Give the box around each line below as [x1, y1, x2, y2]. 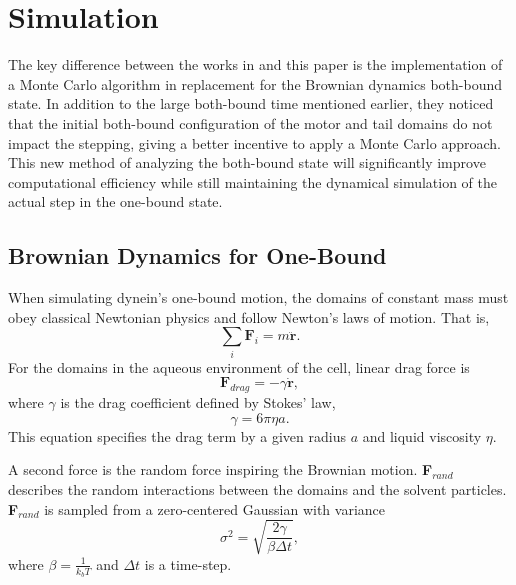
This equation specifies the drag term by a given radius [8, 425, 346, 446]
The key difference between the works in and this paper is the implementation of [8, 54, 503, 75]
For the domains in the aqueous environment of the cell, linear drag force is [8, 356, 470, 377]
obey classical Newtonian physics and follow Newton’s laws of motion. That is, [8, 306, 490, 327]
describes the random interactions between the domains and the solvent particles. [8, 478, 507, 499]
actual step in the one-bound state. [8, 191, 223, 212]
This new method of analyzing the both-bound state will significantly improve [8, 152, 486, 173]
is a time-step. [144, 553, 232, 574]
